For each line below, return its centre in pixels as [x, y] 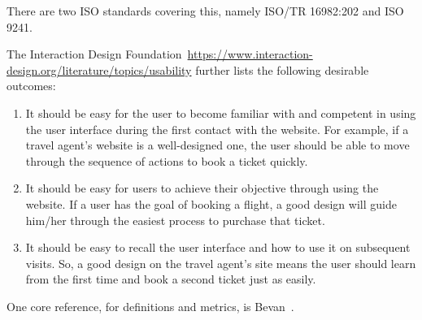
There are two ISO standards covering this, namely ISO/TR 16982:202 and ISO [205, 11]
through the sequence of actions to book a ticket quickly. [167, 160]
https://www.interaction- [250, 54]
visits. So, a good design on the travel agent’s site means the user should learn [221, 263]
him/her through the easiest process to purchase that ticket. [175, 220]
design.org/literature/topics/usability [99, 69]
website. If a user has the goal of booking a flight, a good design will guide [211, 203]
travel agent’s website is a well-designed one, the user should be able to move [218, 145]
